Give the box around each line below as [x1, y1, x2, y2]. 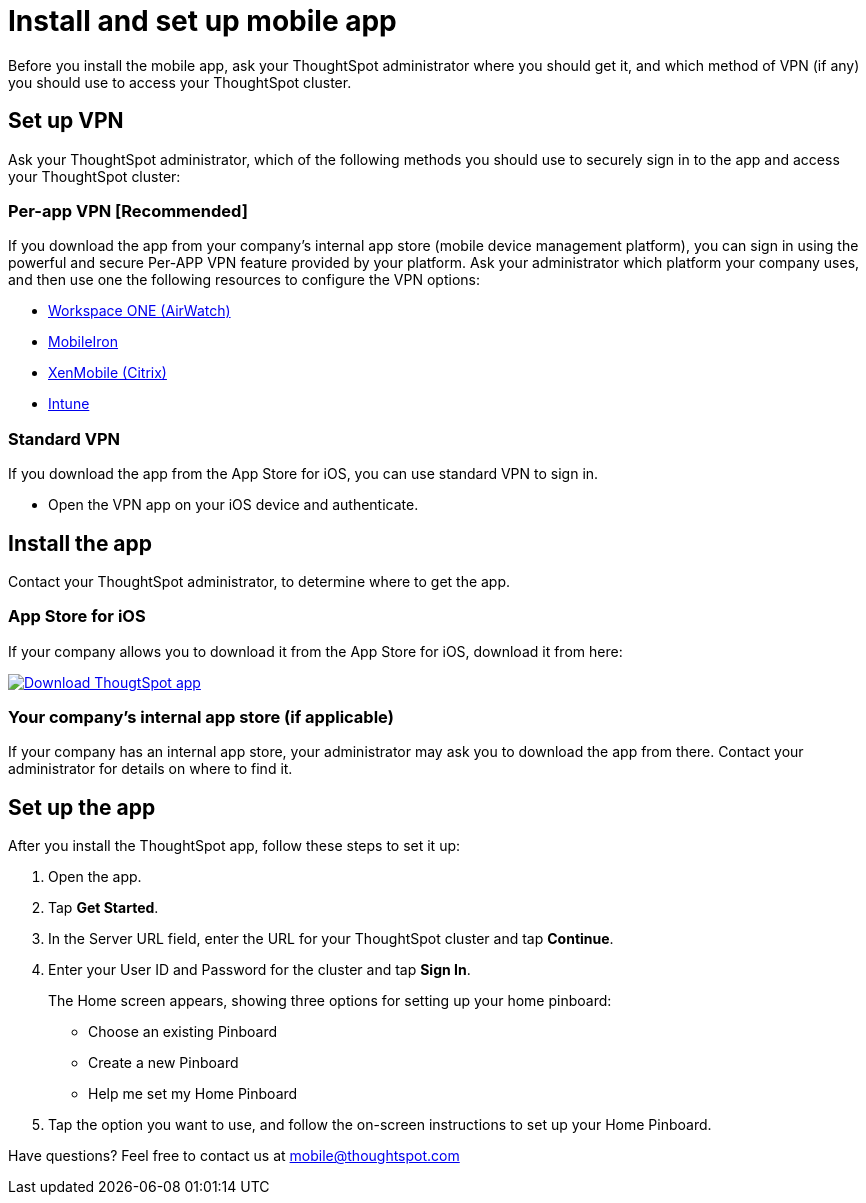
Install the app [8, 530, 153, 556]
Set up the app [8, 794, 156, 820]
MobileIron [48, 333, 119, 351]
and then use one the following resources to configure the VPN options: [8, 271, 480, 289]
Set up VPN [8, 108, 124, 134]
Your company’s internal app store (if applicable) [8, 707, 394, 728]
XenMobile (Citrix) [48, 364, 167, 382]
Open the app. [48, 868, 142, 886]
